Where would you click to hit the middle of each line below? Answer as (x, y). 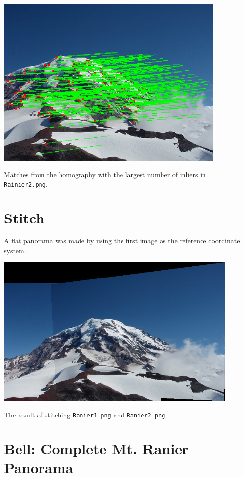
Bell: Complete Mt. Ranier (96, 448)
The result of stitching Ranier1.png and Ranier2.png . (86, 415)
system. (15, 250)
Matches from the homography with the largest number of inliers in (105, 174)
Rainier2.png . (26, 184)
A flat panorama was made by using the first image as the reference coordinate (122, 241)
